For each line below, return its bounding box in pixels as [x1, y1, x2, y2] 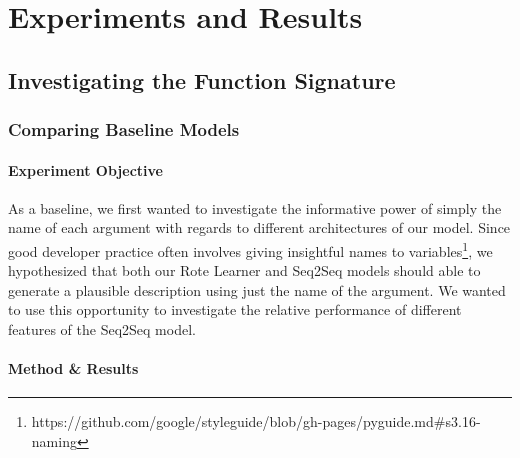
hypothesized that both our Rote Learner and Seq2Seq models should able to [8, 260, 481, 281]
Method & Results [8, 358, 139, 379]
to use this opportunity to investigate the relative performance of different [8, 299, 462, 320]
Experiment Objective [8, 159, 163, 180]
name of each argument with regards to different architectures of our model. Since [8, 217, 511, 238]
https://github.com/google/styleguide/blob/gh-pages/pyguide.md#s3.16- [31, 411, 481, 432]
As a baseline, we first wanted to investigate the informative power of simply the [8, 197, 502, 218]
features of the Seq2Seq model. [8, 319, 196, 340]
